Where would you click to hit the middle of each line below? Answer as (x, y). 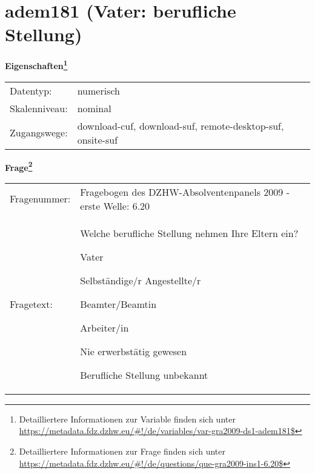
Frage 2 (19, 166)
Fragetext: (31, 304)
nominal (94, 108)
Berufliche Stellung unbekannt (144, 375)
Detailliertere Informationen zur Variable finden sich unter (127, 419)
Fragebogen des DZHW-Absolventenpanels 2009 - (185, 192)
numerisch (98, 90)
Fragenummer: (40, 199)
